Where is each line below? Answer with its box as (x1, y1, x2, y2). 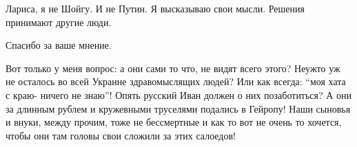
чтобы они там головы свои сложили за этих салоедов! (6, 128, 236, 142)
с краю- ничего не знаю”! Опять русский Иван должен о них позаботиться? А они (6, 87, 352, 102)
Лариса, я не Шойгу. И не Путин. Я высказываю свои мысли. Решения (6, 1, 305, 15)
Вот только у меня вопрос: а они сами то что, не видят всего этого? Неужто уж (6, 60, 340, 75)
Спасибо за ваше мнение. (6, 38, 112, 52)
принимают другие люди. (6, 14, 112, 29)
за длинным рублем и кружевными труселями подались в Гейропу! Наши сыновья (6, 101, 351, 115)
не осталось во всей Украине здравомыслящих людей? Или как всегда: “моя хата (6, 74, 346, 89)
